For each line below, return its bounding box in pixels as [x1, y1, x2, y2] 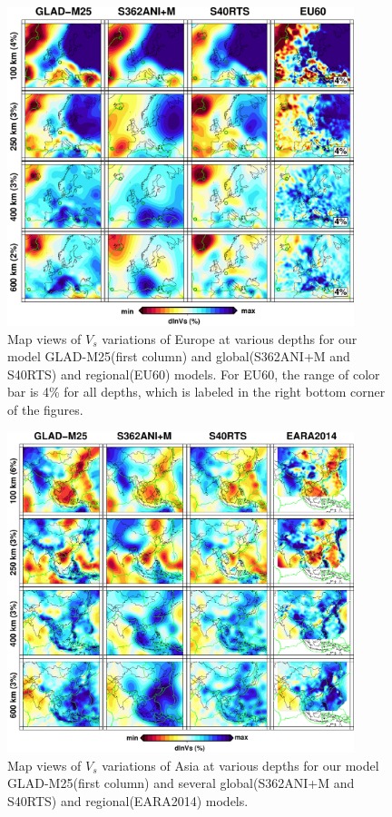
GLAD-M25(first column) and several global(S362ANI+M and [7, 773, 355, 792]
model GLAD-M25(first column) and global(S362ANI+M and [7, 347, 350, 366]
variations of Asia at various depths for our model [102, 755, 379, 774]
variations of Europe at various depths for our [102, 329, 358, 348]
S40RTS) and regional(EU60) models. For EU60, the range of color [7, 364, 380, 383]
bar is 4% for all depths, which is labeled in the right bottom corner [7, 382, 386, 401]
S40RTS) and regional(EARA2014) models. [7, 792, 249, 811]
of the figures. [7, 400, 83, 418]
